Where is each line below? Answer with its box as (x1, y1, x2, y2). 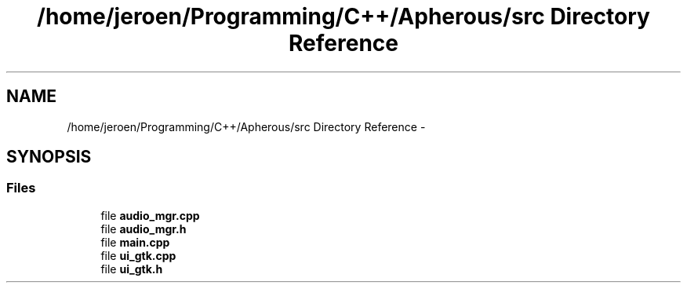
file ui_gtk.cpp (100, 248, 176, 262)
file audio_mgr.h (100, 221, 187, 236)
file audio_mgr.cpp (100, 208, 200, 222)
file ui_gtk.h (100, 262, 163, 276)
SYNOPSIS (6, 147, 92, 167)
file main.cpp (100, 235, 170, 249)
